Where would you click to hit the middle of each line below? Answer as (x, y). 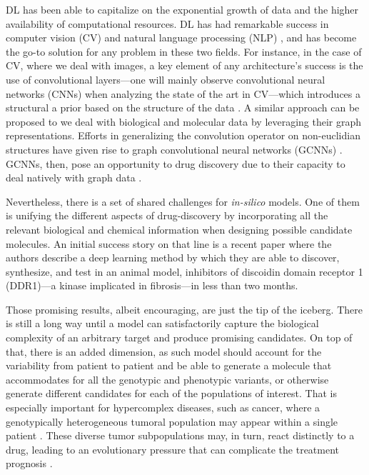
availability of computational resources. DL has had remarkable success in (167, 23)
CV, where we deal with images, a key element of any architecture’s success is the (184, 65)
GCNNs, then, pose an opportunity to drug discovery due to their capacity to (176, 163)
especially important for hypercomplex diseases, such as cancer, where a (163, 407)
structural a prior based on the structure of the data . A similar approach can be (183, 107)
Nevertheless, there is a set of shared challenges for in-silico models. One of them (183, 201)
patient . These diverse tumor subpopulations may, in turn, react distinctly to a (180, 435)
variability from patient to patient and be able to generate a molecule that (169, 365)
